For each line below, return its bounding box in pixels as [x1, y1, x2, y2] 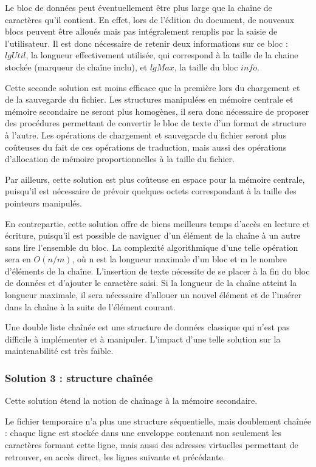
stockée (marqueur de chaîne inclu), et [5, 60, 148, 73]
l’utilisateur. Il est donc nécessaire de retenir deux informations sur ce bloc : [5, 36, 288, 49]
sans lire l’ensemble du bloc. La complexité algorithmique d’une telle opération [5, 240, 298, 253]
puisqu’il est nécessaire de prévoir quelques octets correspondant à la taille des [5, 185, 297, 197]
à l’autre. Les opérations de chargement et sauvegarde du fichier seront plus [5, 128, 287, 141]
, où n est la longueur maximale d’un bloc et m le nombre [72, 253, 287, 265]
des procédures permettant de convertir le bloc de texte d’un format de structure [5, 117, 306, 129]
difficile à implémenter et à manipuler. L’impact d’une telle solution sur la [5, 332, 281, 345]
